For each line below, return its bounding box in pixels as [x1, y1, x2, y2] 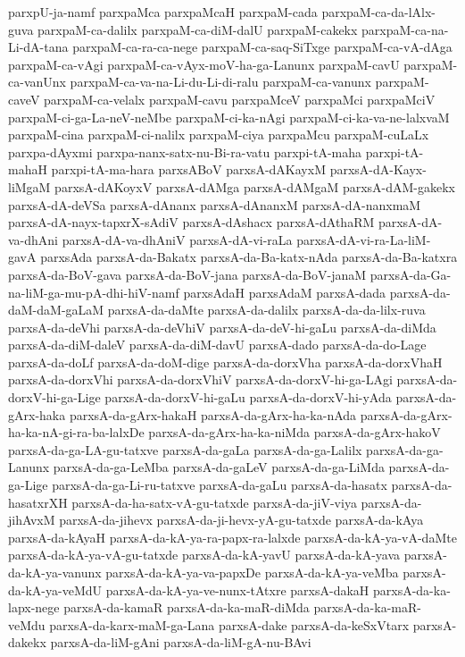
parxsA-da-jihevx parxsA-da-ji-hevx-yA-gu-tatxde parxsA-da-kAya [59, 510, 424, 529]
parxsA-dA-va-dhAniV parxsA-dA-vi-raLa [62, 230, 293, 248]
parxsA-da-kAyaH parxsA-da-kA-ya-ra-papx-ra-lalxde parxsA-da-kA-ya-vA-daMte [8, 527, 457, 546]
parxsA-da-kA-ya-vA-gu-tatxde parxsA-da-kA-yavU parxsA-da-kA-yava [8, 545, 401, 564]
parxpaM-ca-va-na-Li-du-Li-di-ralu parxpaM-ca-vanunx [70, 72, 371, 91]
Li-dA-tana [8, 38, 69, 56]
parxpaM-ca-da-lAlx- [321, 3, 436, 21]
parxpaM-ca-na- [361, 20, 449, 38]
